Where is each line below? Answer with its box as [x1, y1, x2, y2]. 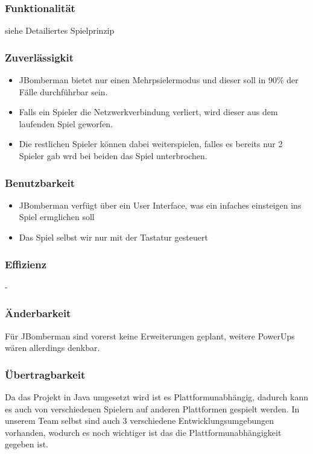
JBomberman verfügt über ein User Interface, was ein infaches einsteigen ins [19, 198, 302, 211]
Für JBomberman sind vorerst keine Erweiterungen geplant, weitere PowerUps [5, 329, 295, 342]
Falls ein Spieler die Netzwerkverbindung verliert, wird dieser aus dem [19, 106, 278, 118]
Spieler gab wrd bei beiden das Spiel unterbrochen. [19, 150, 207, 162]
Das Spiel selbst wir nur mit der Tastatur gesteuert [19, 231, 208, 243]
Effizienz [5, 256, 47, 271]
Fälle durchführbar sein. [19, 85, 108, 98]
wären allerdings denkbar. [5, 341, 100, 354]
